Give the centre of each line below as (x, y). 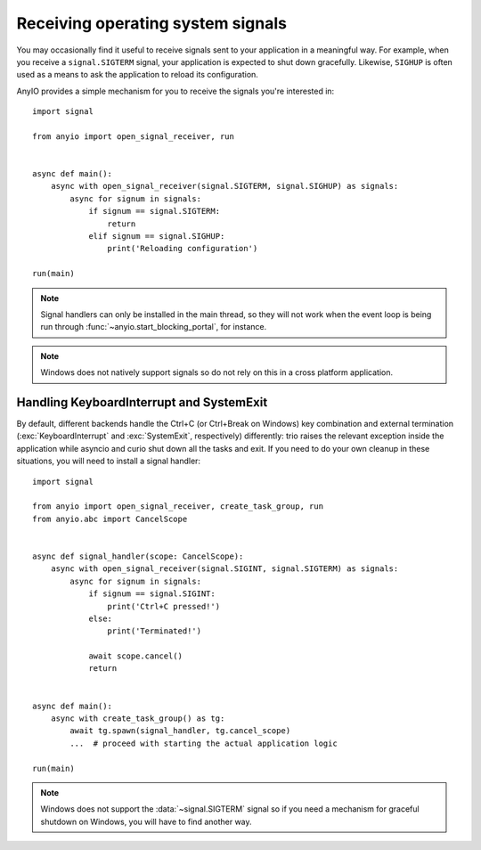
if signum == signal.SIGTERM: (155, 211)
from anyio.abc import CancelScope (110, 519)
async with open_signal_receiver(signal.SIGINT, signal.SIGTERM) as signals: (224, 569)
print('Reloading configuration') (183, 249)
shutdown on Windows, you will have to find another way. (147, 821)
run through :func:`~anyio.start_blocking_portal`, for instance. (154, 327)
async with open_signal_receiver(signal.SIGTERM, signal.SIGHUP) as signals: (224, 186)
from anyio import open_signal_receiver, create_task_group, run (178, 507)
